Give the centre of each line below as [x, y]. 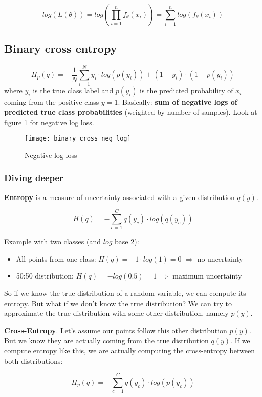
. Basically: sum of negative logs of [178, 102]
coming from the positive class [52, 102]
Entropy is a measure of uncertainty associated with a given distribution [119, 197]
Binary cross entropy [61, 48]
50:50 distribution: [45, 276]
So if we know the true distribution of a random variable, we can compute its [125, 293]
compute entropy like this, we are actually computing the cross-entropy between [129, 351]
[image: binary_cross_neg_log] [78, 139]
